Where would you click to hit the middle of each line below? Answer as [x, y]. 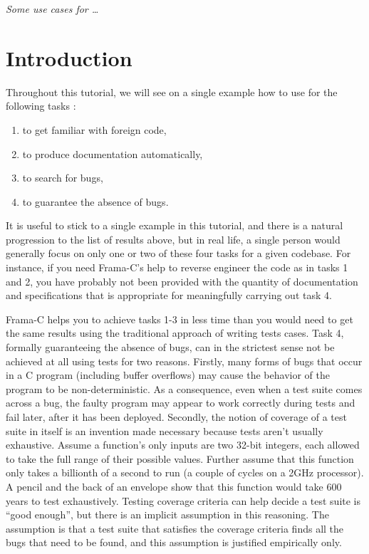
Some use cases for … [52, 9]
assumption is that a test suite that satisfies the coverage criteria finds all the [175, 528]
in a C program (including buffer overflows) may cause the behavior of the [168, 375]
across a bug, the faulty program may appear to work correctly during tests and [181, 403]
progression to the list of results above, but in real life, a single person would [173, 239]
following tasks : [41, 106]
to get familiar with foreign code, [94, 129]
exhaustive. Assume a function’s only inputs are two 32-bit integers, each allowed [183, 445]
